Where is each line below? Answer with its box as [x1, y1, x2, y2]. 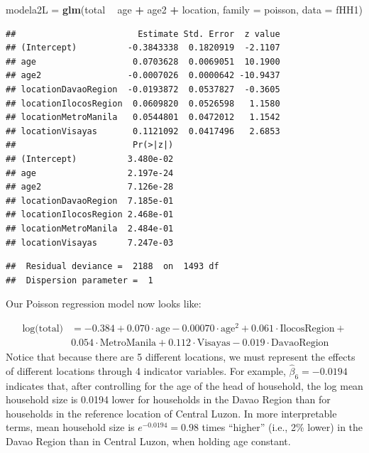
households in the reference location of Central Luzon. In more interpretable [6, 405, 337, 420]
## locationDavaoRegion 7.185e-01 [6, 195, 174, 206]
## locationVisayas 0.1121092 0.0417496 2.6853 [6, 126, 280, 136]
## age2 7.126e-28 [6, 182, 174, 192]
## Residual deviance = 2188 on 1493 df [6, 261, 219, 272]
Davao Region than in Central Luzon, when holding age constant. [6, 434, 291, 448]
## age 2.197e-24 [6, 168, 174, 178]
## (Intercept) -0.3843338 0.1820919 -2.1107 [6, 43, 280, 53]
